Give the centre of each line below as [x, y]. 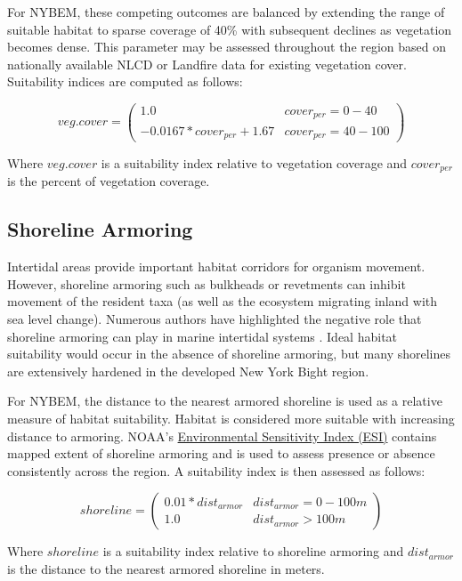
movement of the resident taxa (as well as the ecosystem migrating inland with [223, 301]
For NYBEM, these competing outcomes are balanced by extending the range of [226, 12]
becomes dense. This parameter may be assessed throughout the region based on [227, 47]
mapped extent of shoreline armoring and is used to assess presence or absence [221, 453]
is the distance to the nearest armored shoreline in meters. [166, 568]
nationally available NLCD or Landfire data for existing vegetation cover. [207, 64]
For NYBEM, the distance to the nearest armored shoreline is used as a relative [225, 401]
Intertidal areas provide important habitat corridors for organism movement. [216, 266]
